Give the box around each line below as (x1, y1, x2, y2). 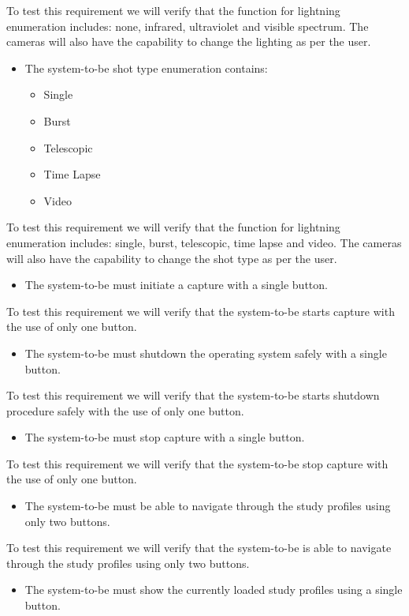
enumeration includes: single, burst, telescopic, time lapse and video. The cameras (6, 234, 402, 250)
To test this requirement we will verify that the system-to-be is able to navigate (6, 539, 392, 556)
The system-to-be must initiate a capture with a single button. (24, 276, 328, 293)
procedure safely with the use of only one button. (6, 402, 244, 419)
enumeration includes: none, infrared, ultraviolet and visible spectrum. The (6, 17, 369, 34)
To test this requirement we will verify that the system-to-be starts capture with (6, 302, 395, 319)
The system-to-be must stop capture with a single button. (24, 429, 305, 445)
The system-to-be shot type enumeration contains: (24, 59, 268, 76)
